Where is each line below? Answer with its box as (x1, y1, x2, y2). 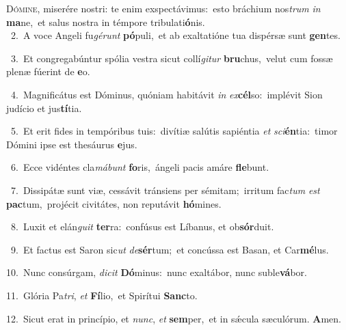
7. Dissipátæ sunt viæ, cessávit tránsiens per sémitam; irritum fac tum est (10, 182, 320, 197)
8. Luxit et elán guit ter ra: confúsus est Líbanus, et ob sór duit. (10, 219, 274, 234)
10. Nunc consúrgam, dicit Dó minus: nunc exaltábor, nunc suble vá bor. (6, 265, 307, 279)
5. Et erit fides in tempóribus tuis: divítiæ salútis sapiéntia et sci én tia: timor (10, 124, 338, 138)
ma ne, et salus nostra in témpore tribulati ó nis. (6, 14, 205, 29)
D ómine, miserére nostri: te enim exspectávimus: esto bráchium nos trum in (6, 1, 321, 15)
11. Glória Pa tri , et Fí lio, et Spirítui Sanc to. (6, 288, 198, 302)
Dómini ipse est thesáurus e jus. (6, 137, 137, 151)
